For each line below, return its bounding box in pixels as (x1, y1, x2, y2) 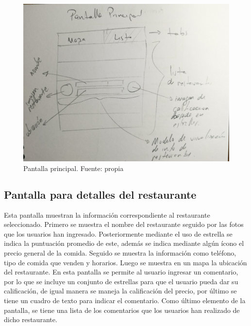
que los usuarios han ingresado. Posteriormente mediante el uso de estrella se (4, 228, 233, 239)
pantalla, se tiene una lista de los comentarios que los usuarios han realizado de (4, 305, 240, 315)
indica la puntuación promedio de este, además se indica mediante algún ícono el (4, 238, 244, 248)
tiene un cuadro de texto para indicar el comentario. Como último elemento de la (4, 295, 246, 305)
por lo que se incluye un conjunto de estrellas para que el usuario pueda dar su (4, 276, 238, 286)
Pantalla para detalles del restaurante (4, 187, 197, 202)
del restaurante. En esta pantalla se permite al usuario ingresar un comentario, (4, 267, 238, 277)
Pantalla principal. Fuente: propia (23, 163, 124, 173)
